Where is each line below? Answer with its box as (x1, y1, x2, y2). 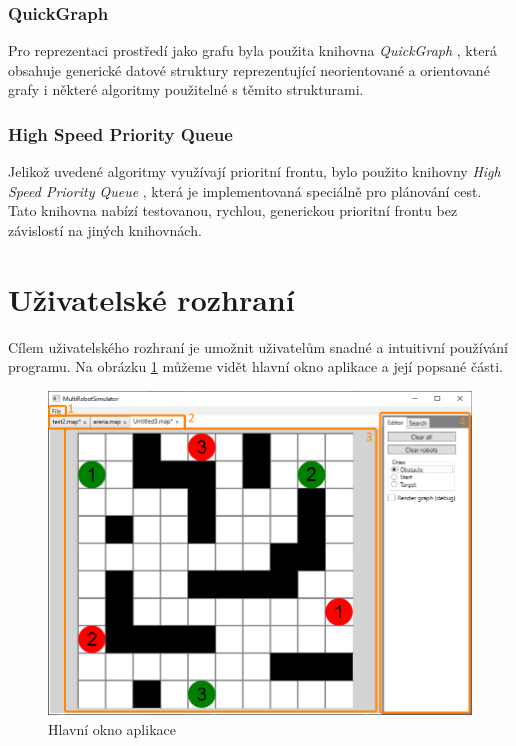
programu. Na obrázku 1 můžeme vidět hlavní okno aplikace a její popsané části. (8, 356, 503, 377)
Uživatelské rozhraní (8, 278, 295, 319)
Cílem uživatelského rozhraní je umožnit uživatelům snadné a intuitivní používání (8, 336, 508, 357)
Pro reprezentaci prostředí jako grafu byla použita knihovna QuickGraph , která (8, 40, 497, 61)
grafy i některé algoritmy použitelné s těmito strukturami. (8, 79, 364, 100)
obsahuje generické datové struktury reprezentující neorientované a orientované (8, 59, 490, 80)
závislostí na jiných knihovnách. (8, 220, 202, 240)
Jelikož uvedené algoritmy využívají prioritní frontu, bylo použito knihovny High (8, 161, 501, 182)
